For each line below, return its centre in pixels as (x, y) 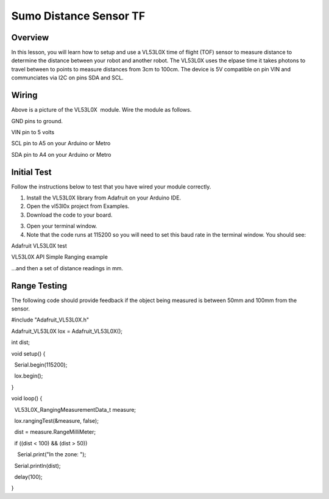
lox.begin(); (29, 376)
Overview (30, 38)
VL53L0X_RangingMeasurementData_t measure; (75, 409)
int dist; (21, 342)
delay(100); (28, 476)
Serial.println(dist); (37, 465)
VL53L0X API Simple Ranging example (59, 257)
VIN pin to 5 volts (33, 132)
